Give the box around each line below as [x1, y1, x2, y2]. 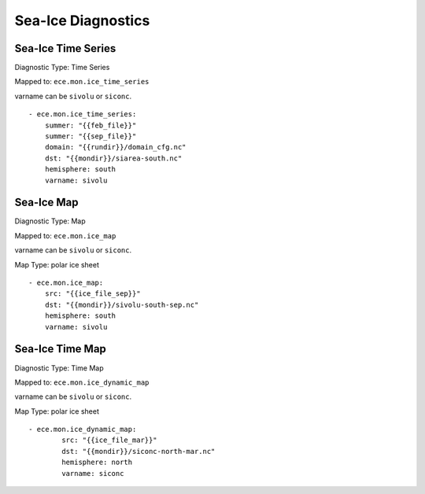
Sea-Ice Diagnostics [14, 12, 150, 29]
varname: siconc [61, 469, 124, 477]
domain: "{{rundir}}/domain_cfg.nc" [44, 142, 187, 152]
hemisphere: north [61, 458, 133, 467]
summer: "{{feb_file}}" [44, 120, 137, 130]
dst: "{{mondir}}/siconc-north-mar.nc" [61, 447, 216, 455]
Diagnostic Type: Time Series [14, 63, 110, 72]
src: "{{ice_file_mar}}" [61, 436, 157, 444]
